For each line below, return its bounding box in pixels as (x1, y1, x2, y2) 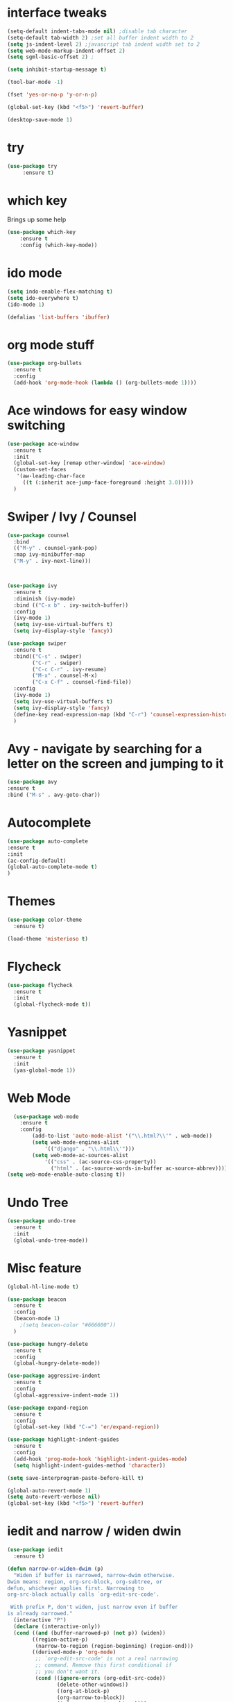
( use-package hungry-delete (7, 1340, 89, 1347)
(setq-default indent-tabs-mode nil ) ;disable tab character (7, 28, 188, 35)
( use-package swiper (7, 640, 67, 647)
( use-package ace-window (7, 440, 79, 447)
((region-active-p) (32, 1636, 89, 1643)
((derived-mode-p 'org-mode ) (32, 1649, 116, 1656)
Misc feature (7, 1260, 82, 1276)
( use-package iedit (7, 1547, 64, 1553)
